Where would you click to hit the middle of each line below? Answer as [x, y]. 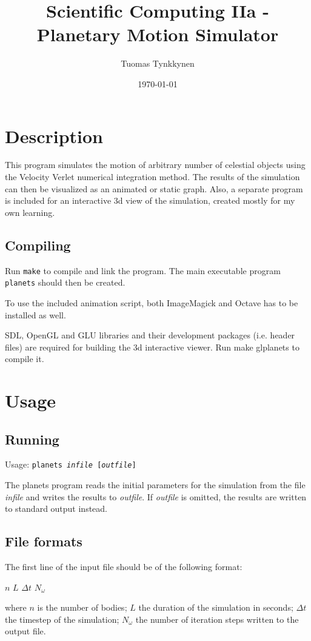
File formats [44, 541]
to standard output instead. [56, 508]
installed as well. [35, 314]
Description [54, 136]
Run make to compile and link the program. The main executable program [143, 270]
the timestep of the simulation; [62, 619]
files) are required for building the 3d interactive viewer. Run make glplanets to [152, 347]
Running [32, 439]
